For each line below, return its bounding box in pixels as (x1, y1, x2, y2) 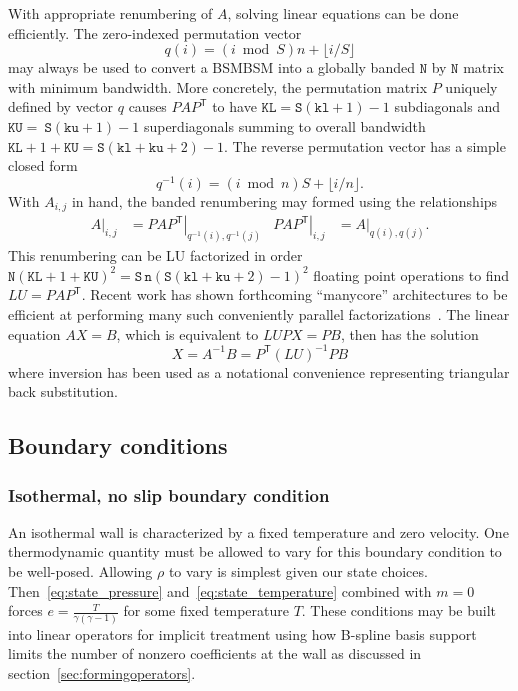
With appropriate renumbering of (8, 3, 213, 23)
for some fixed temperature (123, 600, 289, 621)
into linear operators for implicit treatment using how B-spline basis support (8, 623, 477, 644)
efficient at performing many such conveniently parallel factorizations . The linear (8, 303, 510, 324)
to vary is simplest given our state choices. (168, 561, 428, 582)
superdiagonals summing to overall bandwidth (143, 115, 426, 136)
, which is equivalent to (116, 323, 259, 344)
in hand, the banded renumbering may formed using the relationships (71, 190, 498, 211)
